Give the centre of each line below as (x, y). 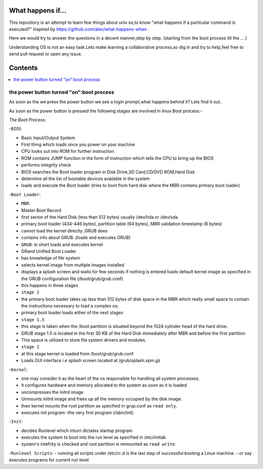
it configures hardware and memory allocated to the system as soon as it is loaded (104, 385)
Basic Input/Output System (48, 138)
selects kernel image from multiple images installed (73, 265)
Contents (23, 68)
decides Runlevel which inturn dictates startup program (77, 430)
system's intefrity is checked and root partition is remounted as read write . (99, 444)
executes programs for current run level (49, 460)
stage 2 (30, 347)
